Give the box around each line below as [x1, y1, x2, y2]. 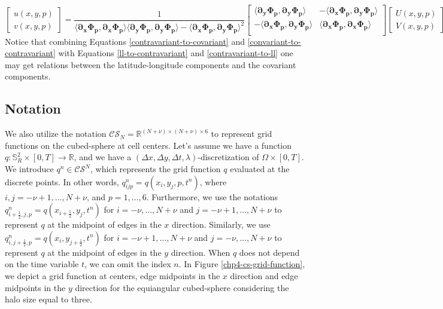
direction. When [171, 246, 230, 258]
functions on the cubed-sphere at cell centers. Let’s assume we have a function [5, 139, 292, 151]
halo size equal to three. [5, 293, 92, 305]
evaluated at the [230, 163, 290, 175]
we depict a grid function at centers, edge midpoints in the [5, 270, 220, 282]
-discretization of [198, 151, 259, 163]
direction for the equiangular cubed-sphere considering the [75, 281, 289, 293]
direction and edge [230, 270, 298, 282]
